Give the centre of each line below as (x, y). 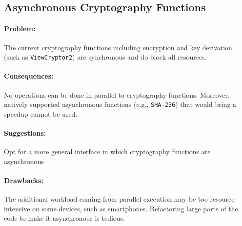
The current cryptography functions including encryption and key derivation (118, 47)
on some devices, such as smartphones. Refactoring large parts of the (135, 208)
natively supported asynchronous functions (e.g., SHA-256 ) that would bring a (120, 104)
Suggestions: (25, 133)
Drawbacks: (24, 180)
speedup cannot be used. (41, 113)
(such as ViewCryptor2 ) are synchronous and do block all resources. (105, 57)
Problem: (20, 29)
